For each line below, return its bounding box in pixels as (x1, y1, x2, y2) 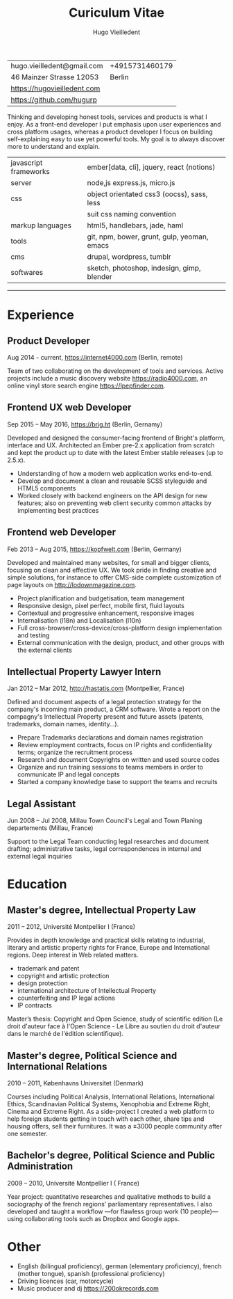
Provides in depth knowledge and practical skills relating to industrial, (7, 936, 206, 944)
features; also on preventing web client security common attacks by (17, 499, 212, 507)
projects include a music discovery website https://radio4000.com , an (7, 374, 208, 382)
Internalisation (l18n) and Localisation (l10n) (17, 616, 141, 624)
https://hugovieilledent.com (10, 83, 101, 93)
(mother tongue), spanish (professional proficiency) (17, 1269, 165, 1277)
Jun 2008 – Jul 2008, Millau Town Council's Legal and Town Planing (7, 816, 202, 825)
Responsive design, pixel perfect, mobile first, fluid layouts (17, 601, 185, 609)
